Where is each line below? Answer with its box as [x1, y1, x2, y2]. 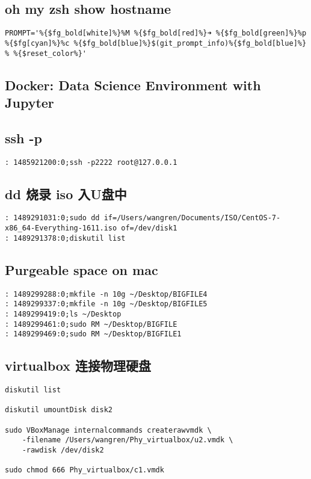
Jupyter [5, 93, 54, 111]
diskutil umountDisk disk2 [5, 406, 112, 415]
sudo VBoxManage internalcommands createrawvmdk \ [5, 425, 212, 434]
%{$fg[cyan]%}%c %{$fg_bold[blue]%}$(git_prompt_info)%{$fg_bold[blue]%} [5, 39, 307, 48]
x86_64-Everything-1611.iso [5, 224, 117, 233]
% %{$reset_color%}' [5, 49, 87, 58]
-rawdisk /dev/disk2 [22, 446, 104, 454]
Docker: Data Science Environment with [5, 75, 261, 94]
